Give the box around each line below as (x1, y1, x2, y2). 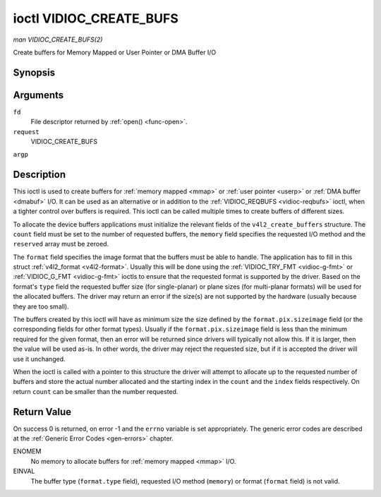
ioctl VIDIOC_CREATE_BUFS (13, 11, 179, 26)
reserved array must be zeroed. (13, 240, 109, 248)
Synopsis (13, 66, 56, 78)
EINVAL (13, 467, 35, 476)
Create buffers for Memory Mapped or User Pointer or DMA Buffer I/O (13, 48, 217, 56)
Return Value (13, 406, 72, 418)
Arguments (13, 89, 64, 101)
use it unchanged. (13, 354, 66, 363)
